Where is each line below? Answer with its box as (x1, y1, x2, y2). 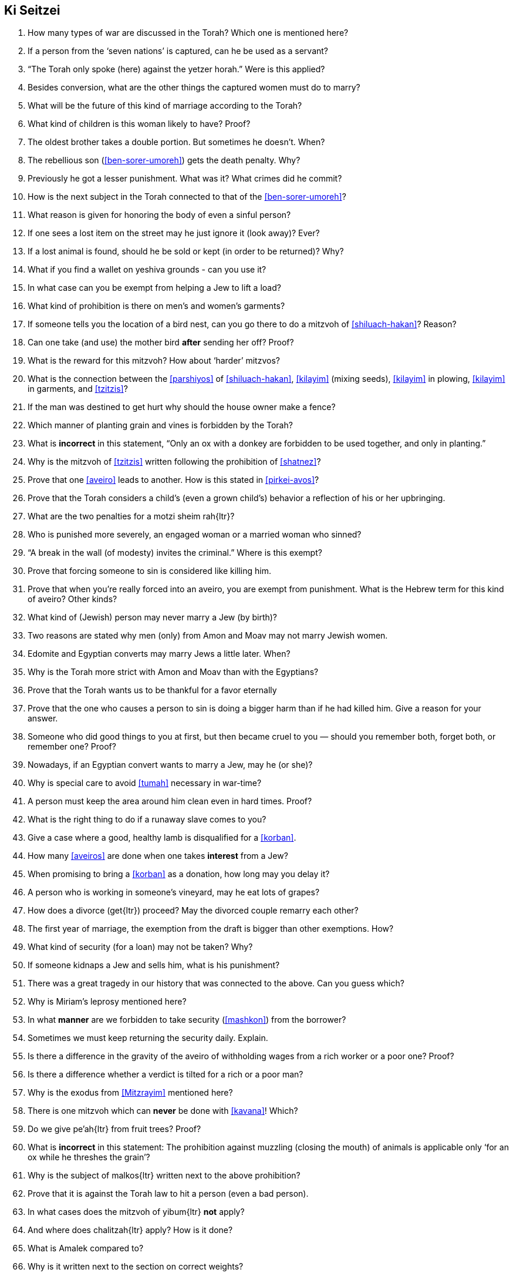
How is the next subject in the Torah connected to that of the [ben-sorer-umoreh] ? (28, 192, 346, 202)
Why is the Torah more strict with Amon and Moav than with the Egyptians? (28, 667, 319, 677)
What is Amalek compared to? (28, 1243, 144, 1254)
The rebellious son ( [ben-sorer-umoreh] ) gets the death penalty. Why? (28, 155, 301, 166)
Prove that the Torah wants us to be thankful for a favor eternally (28, 685, 277, 696)
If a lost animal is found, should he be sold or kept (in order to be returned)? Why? (28, 246, 344, 257)
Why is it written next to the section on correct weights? (28, 1261, 244, 1272)
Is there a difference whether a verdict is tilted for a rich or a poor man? (28, 1069, 303, 1080)
